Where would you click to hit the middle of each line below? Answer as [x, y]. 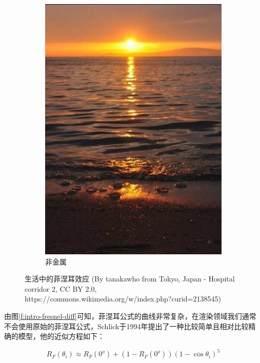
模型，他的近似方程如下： [61, 336]
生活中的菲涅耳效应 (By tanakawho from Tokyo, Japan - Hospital [130, 279]
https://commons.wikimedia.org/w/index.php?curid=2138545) [123, 299]
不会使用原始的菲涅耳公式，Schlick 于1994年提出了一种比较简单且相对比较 [126, 326]
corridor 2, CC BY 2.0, [61, 288]
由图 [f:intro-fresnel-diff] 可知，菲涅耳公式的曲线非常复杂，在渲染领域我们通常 [130, 316]
